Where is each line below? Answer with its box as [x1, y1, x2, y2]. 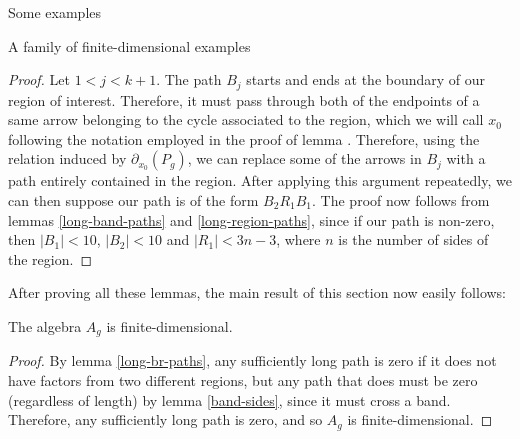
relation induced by [8, 148, 127, 169]
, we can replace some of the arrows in [187, 148, 422, 169]
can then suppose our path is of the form [8, 190, 259, 211]
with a [446, 148, 486, 169]
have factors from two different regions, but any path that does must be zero [8, 370, 478, 391]
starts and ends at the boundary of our [246, 69, 486, 90]
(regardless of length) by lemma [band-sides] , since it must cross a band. [8, 389, 451, 410]
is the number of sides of [338, 229, 489, 250]
